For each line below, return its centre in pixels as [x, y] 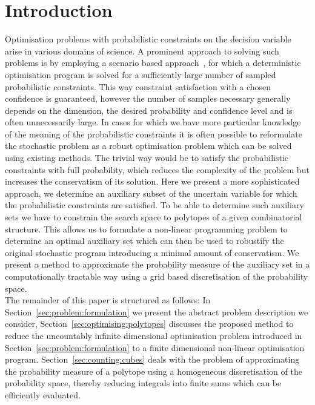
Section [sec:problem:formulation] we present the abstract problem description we [157, 311]
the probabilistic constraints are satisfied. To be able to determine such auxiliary [154, 205]
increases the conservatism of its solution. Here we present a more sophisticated [152, 181]
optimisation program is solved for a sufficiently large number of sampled [141, 74]
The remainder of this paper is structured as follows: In [108, 300]
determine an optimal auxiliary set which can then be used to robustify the [144, 241]
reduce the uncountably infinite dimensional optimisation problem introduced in [154, 335]
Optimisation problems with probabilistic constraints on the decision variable [148, 39]
